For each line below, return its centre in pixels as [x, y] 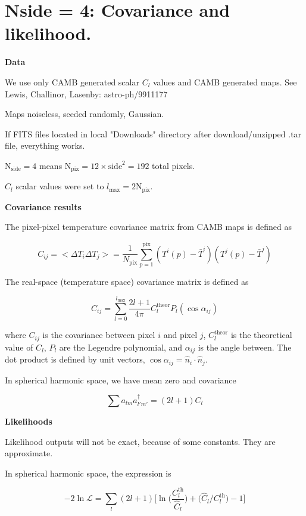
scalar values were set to [60, 186]
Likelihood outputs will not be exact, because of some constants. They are [140, 441]
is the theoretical [261, 335]
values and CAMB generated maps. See [225, 82]
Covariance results [43, 206]
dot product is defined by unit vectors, [75, 359]
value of [19, 347]
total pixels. [174, 165]
